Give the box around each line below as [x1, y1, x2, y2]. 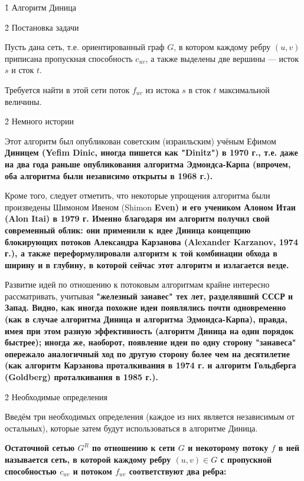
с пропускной [220, 453, 272, 465]
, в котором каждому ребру [174, 41, 271, 53]
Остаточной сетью [5, 442, 75, 454]
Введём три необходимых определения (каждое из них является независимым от [5, 410, 295, 423]
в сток [188, 83, 211, 95]
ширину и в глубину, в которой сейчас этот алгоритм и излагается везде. [5, 258, 289, 271]
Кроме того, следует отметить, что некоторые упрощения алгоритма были [5, 189, 270, 202]
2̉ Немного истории [5, 115, 74, 127]
